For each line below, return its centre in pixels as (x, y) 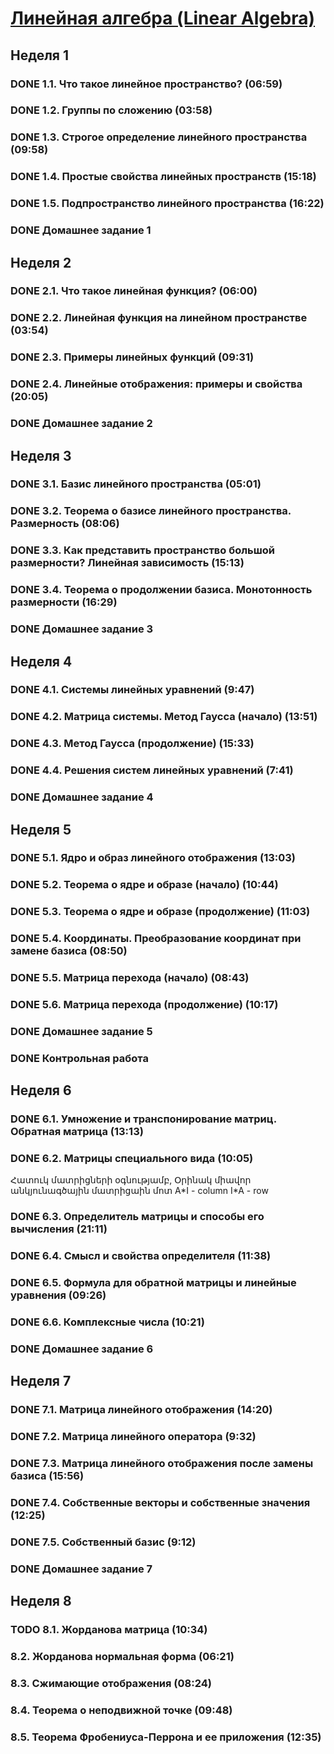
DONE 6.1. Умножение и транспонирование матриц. (143, 1119)
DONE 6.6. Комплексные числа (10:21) (107, 1322)
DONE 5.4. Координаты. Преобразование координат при (156, 939)
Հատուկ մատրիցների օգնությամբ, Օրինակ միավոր (131, 1180)
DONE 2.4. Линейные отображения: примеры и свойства (156, 384)
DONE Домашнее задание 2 (81, 424)
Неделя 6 (41, 1090)
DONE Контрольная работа (79, 1058)
